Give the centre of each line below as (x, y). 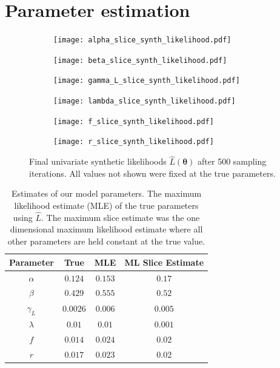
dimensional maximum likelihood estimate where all (106, 229)
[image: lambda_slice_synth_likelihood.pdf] (145, 101)
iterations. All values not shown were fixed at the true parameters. (152, 173)
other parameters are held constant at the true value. (106, 241)
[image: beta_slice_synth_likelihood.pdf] (140, 60)
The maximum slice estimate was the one (123, 217)
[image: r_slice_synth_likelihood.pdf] (134, 142)
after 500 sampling (232, 161)
